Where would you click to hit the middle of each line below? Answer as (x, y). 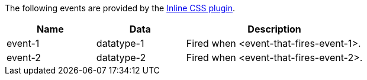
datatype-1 (120, 43)
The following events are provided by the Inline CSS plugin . (120, 8)
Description (274, 29)
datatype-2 (121, 57)
